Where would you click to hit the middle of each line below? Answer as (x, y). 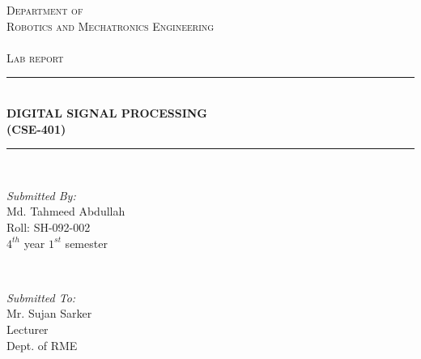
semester (86, 243)
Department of (45, 10)
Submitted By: (41, 195)
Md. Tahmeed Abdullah (66, 211)
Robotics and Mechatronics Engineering (111, 26)
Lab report (35, 57)
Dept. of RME (42, 345)
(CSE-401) (36, 128)
